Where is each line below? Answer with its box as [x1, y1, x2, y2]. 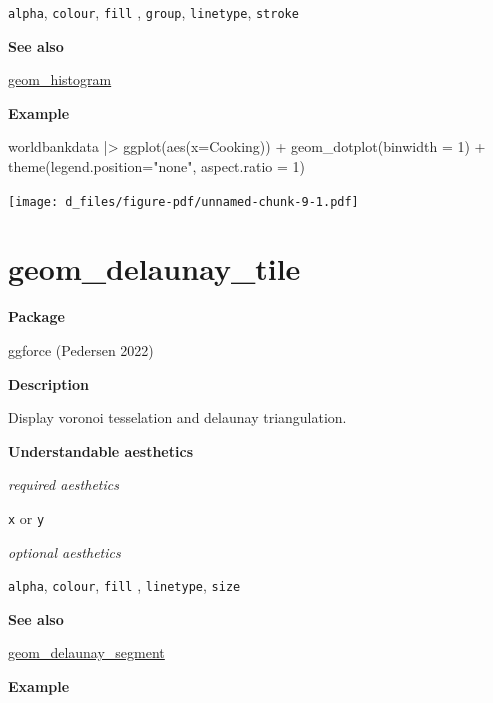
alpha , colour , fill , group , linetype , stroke [8, 2, 299, 22]
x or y [8, 507, 45, 528]
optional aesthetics [8, 541, 121, 562]
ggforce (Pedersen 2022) [8, 340, 154, 360]
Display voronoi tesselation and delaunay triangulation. [8, 407, 347, 428]
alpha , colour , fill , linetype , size [8, 575, 241, 596]
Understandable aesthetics [8, 440, 193, 461]
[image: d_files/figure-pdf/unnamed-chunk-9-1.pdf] [8, 194, 359, 209]
